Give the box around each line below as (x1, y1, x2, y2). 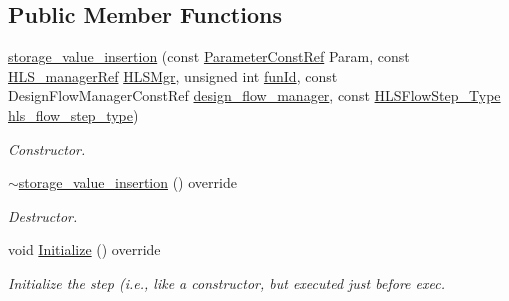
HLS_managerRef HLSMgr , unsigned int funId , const (8, 65, 338, 86)
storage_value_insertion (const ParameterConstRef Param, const (8, 46, 410, 67)
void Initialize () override (8, 239, 161, 260)
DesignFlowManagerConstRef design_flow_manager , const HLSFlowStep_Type (8, 85, 501, 106)
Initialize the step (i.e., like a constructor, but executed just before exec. (8, 272, 445, 293)
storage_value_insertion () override (18, 172, 237, 193)
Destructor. (8, 205, 78, 226)
